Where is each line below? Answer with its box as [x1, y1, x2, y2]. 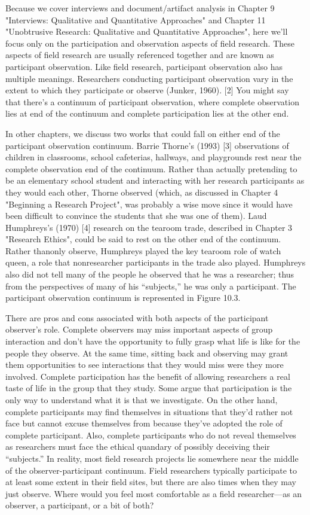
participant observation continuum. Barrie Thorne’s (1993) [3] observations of [5, 139, 289, 151]
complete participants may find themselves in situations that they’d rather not [5, 405, 293, 418]
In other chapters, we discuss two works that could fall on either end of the [5, 127, 280, 139]
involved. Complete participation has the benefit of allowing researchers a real [5, 370, 290, 382]
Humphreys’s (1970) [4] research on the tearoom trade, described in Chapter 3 [5, 221, 293, 233]
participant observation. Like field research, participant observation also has [5, 60, 283, 72]
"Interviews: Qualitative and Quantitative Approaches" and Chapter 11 [5, 13, 266, 26]
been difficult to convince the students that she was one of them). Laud [5, 209, 267, 222]
